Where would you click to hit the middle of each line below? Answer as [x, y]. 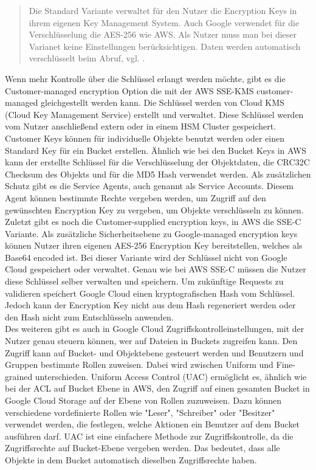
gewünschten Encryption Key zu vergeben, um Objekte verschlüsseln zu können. [154, 209]
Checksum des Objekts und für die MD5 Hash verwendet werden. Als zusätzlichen [158, 174]
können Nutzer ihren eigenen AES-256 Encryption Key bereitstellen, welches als [154, 245]
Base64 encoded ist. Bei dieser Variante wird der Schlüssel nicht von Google [146, 257]
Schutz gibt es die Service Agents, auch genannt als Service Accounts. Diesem [149, 186]
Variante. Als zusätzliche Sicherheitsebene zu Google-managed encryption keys [151, 233]
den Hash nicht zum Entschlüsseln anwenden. [89, 316]
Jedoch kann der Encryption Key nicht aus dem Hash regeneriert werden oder [150, 305]
